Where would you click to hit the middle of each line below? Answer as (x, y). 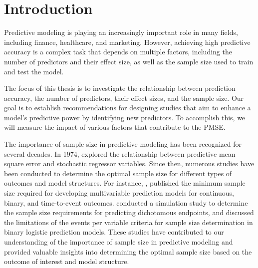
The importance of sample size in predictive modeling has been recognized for (123, 144)
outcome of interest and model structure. (67, 261)
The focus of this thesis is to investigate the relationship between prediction (120, 88)
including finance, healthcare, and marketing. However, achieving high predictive (127, 42)
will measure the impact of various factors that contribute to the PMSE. (115, 127)
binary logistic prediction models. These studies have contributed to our (114, 232)
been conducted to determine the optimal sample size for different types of (118, 173)
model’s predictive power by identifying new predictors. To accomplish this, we (125, 117)
